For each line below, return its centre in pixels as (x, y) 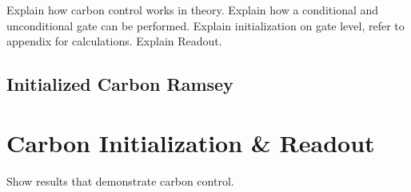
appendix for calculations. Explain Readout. (114, 41)
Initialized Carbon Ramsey (120, 84)
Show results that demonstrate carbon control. (120, 180)
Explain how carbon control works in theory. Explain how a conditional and (193, 10)
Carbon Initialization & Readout (191, 142)
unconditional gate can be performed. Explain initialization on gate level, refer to (205, 25)
